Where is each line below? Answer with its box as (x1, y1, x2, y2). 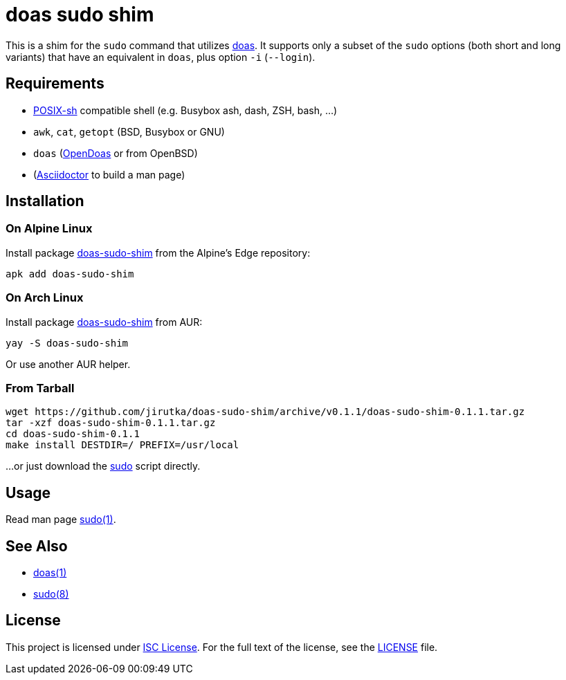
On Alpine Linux (6, 221, 93, 236)
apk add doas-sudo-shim (6, 268, 134, 279)
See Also (6, 537, 68, 555)
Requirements (6, 75, 104, 93)
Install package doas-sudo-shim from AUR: (6, 315, 203, 328)
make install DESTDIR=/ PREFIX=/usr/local (6, 439, 239, 451)
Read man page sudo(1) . (6, 513, 116, 526)
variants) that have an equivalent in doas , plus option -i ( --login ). (6, 50, 316, 63)
